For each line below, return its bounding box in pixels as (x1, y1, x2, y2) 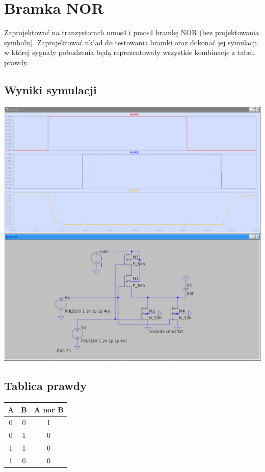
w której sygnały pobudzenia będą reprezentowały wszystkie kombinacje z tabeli (4, 47, 255, 58)
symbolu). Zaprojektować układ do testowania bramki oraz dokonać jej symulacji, (4, 37, 259, 47)
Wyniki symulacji (4, 81, 97, 97)
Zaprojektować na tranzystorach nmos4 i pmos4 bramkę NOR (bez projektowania (4, 27, 259, 38)
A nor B (34, 404, 64, 414)
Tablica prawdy (4, 378, 87, 394)
